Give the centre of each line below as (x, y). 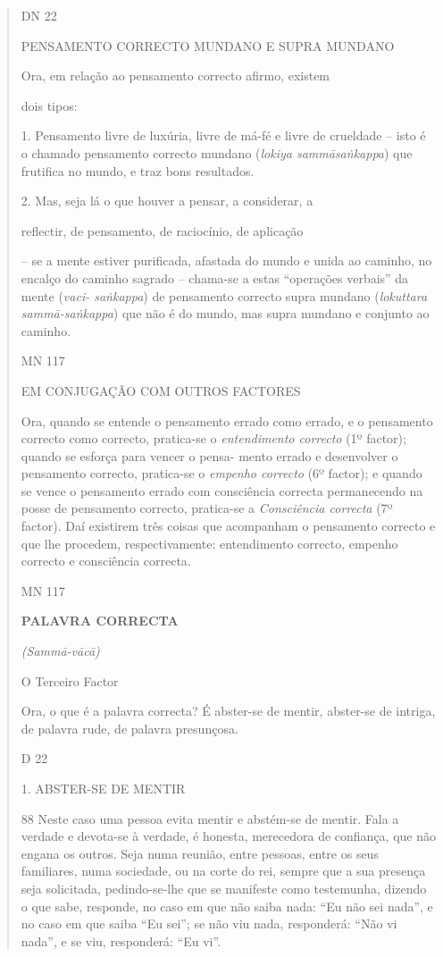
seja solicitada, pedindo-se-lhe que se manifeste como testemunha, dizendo (224, 888)
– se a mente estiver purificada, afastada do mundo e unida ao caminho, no (226, 260)
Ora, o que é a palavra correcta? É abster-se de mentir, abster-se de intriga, (228, 711)
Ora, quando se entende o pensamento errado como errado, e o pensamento (227, 420)
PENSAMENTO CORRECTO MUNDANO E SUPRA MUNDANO (208, 45)
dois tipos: (49, 105)
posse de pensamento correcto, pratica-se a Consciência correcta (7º (207, 508)
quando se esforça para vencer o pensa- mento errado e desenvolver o (209, 455)
